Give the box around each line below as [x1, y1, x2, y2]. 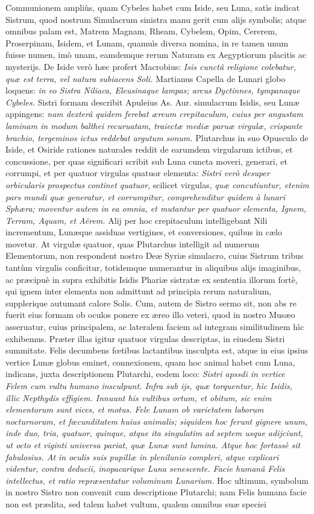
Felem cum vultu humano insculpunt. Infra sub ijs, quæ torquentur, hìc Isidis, [5, 379, 293, 392]
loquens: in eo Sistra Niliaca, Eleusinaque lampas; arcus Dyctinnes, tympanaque [5, 84, 300, 97]
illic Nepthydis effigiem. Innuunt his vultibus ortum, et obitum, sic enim [5, 391, 272, 404]
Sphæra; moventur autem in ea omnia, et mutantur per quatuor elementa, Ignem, [5, 202, 307, 215]
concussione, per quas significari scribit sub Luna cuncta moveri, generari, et [5, 154, 287, 167]
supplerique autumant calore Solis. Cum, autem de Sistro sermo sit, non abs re [5, 296, 297, 309]
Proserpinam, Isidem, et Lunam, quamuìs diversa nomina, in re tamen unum [5, 36, 289, 49]
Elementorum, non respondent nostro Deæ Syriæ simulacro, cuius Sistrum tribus [5, 249, 304, 262]
